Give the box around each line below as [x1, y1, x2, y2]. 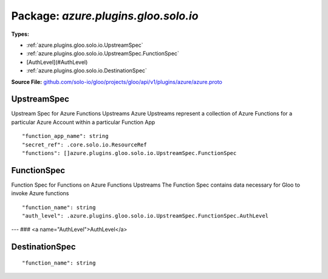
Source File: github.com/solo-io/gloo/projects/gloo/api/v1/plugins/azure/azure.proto [11, 78, 223, 85]
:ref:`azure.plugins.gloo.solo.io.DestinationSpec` [26, 67, 147, 74]
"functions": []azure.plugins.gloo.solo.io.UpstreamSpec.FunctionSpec [22, 150, 237, 156]
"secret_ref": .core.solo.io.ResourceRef [22, 141, 147, 148]
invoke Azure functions [11, 190, 69, 197]
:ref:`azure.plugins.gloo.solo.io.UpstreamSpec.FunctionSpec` [26, 50, 179, 57]
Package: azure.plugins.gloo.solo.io [11, 9, 199, 22]
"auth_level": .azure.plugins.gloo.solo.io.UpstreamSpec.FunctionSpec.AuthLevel [22, 213, 269, 219]
